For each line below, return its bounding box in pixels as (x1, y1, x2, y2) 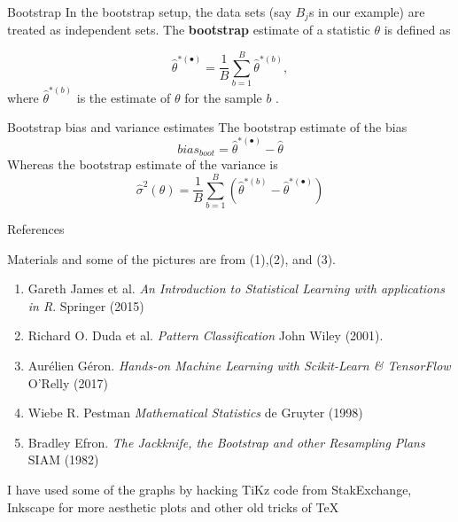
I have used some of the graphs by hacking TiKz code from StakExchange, (7, 479, 412, 498)
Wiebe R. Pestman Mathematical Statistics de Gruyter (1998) (27, 403, 363, 422)
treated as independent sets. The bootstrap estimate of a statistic (7, 20, 370, 39)
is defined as (384, 20, 451, 39)
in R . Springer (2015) (27, 296, 144, 315)
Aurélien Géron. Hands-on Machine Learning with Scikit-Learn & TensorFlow (27, 355, 451, 374)
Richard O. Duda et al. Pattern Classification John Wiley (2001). (27, 326, 384, 345)
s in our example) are (308, 3, 425, 20)
